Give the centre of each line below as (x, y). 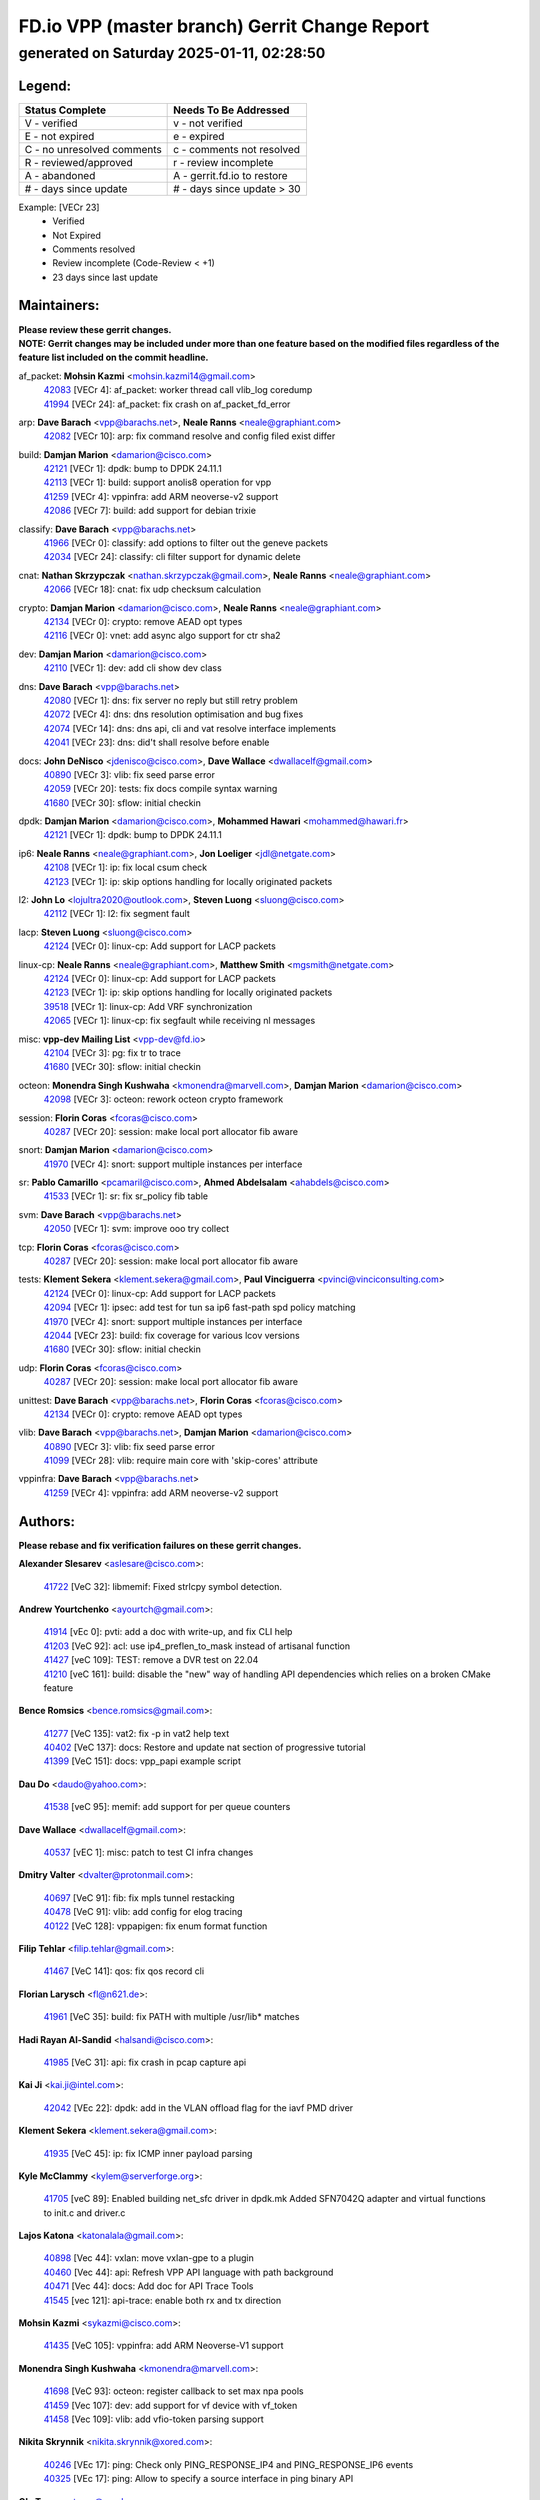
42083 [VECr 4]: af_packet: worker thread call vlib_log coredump (178, 390)
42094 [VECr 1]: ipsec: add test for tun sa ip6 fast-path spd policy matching (199, 1307)
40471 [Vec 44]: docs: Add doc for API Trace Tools (148, 2286)
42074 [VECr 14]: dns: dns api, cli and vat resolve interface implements (190, 728)
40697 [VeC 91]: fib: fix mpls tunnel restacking (139, 1897)
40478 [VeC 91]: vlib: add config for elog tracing (143, 1912)
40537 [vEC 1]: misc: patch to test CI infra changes (148, 1852)
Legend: (45, 85)
